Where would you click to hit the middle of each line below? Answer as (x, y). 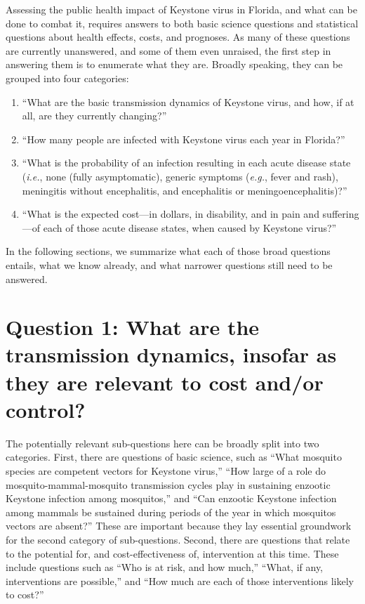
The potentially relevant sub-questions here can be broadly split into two (162, 443)
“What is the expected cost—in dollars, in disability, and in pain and (171, 214)
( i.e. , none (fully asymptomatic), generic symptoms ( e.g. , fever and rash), (180, 176)
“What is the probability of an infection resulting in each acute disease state (186, 163)
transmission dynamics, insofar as (171, 354)
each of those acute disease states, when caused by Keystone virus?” (190, 227)
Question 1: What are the (133, 327)
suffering (341, 214)
